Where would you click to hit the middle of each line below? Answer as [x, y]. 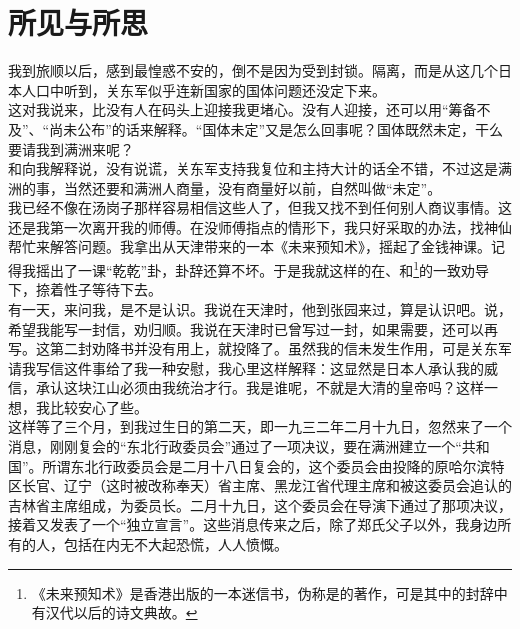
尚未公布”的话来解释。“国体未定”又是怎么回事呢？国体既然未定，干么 [276, 128]
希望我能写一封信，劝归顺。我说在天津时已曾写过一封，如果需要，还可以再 [253, 328]
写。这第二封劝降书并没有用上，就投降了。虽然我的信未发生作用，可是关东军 [260, 348]
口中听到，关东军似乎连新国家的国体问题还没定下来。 [210, 89]
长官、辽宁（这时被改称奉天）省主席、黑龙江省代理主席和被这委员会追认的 [266, 485]
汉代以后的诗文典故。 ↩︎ [121, 612]
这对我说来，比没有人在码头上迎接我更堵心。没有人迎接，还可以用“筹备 [242, 109]
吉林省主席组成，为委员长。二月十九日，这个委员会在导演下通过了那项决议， [260, 504]
